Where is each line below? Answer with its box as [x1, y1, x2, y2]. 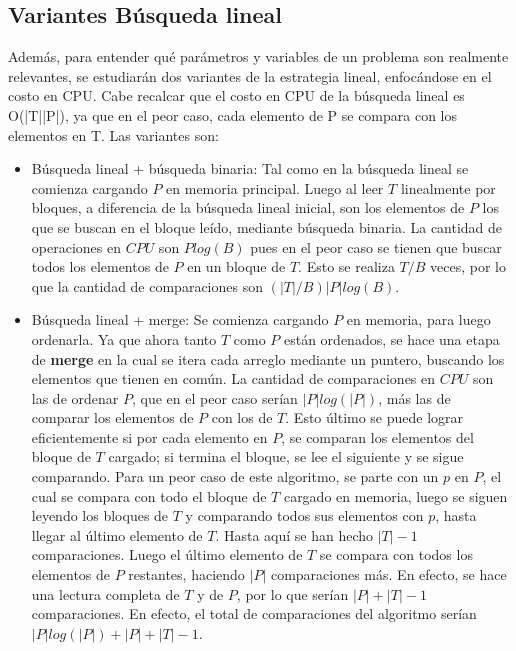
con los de [211, 407, 273, 428]
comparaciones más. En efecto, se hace [270, 564, 507, 585]
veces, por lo [430, 256, 506, 277]
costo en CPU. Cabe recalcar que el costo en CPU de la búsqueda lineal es [8, 85, 465, 106]
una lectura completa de [31, 583, 180, 604]
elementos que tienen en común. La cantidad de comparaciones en [31, 368, 436, 389]
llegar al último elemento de [31, 524, 203, 545]
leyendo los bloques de [31, 505, 169, 526]
